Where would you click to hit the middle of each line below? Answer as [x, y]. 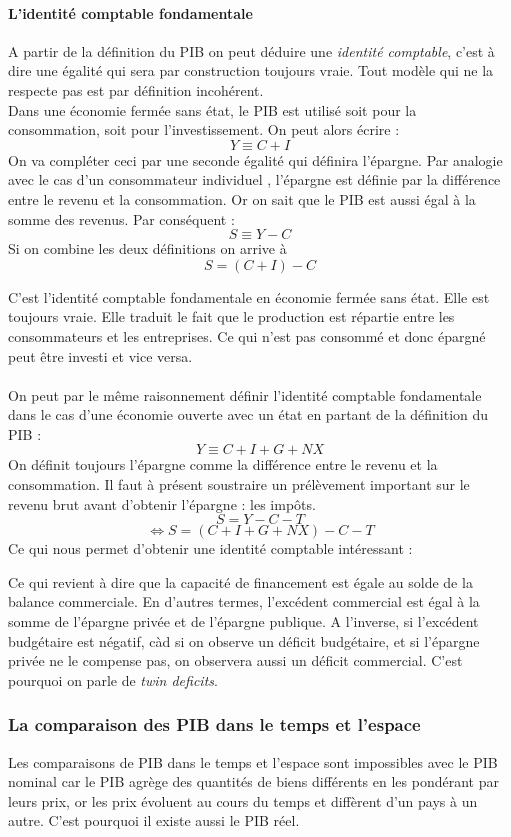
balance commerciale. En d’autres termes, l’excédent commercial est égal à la [244, 601]
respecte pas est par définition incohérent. [136, 89]
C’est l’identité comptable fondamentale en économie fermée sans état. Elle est [249, 296]
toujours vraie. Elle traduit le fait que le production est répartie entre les [231, 316]
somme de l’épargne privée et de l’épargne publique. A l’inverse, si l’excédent [243, 621]
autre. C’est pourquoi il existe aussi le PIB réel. [154, 820]
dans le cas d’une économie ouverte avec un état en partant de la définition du [248, 414]
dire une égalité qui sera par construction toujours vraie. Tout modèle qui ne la [251, 70]
